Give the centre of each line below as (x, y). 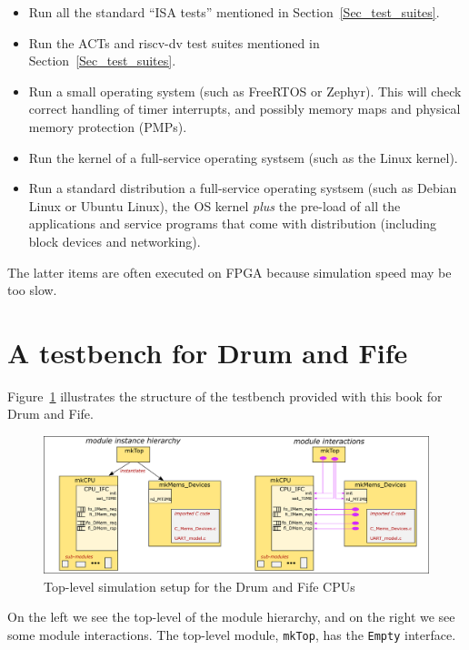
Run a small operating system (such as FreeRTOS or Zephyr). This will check (245, 91)
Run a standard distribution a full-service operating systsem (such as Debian (243, 188)
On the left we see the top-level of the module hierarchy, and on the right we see (231, 617)
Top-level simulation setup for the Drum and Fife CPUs (200, 586)
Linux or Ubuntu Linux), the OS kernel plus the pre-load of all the (215, 205)
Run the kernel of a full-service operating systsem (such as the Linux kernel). (243, 157)
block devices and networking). (115, 241)
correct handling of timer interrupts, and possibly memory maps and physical (244, 109)
